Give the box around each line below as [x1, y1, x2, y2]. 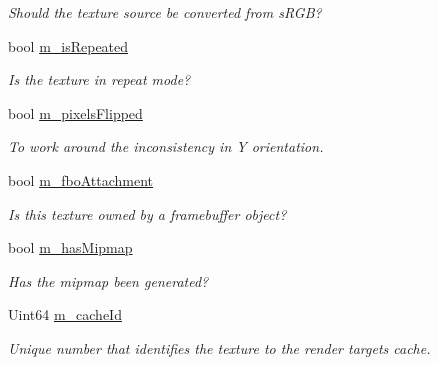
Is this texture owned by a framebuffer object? [8, 203, 287, 224]
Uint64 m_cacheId [8, 304, 122, 325]
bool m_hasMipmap [8, 237, 133, 258]
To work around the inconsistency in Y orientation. [8, 136, 324, 157]
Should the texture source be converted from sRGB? [8, 2, 322, 22]
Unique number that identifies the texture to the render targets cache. [8, 337, 431, 358]
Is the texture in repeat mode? [8, 69, 191, 90]
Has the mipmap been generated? [8, 270, 209, 291]
